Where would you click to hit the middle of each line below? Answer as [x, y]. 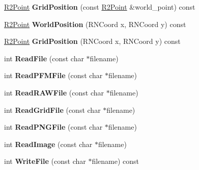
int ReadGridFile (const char [52, 110]
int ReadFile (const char [44, 58]
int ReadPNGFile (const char [53, 127]
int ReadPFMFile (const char [53, 75]
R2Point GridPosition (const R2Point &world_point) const [100, 7]
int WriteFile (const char [45, 161]
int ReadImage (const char [48, 144]
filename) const [116, 161]
